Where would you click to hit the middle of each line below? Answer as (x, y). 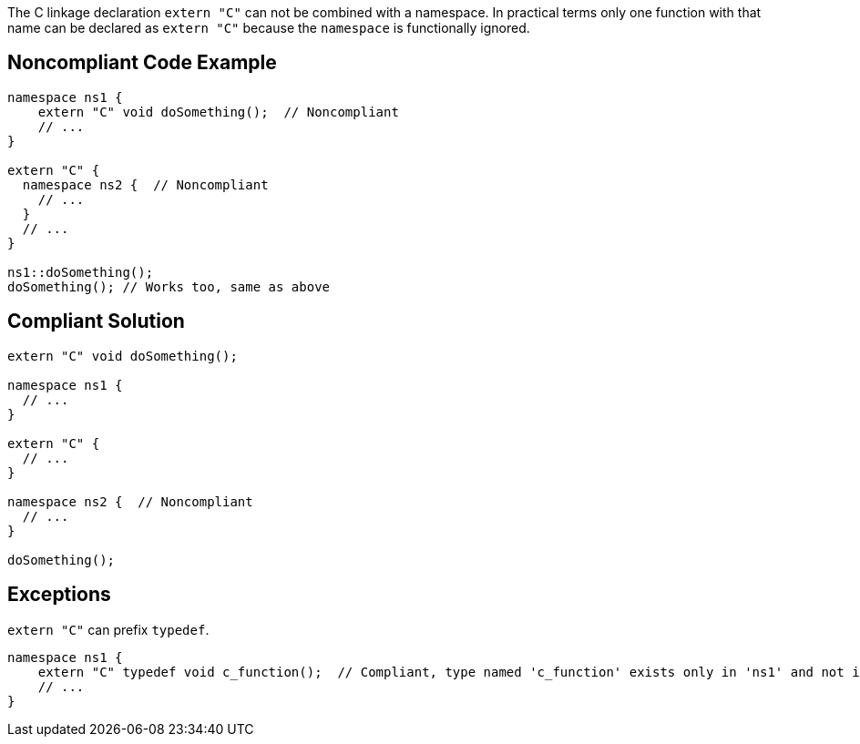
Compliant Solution (96, 321)
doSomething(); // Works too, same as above (169, 286)
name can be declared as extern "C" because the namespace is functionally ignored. (269, 28)
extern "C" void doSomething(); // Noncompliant (218, 112)
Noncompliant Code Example (142, 63)
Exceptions (59, 595)
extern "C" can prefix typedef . (108, 629)
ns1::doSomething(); (81, 272)
